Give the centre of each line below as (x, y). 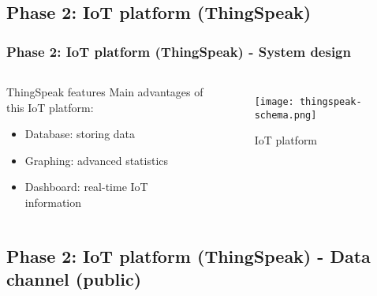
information (53, 202)
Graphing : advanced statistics (97, 160)
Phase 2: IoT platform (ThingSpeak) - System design (179, 51)
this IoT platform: (50, 107)
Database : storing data (80, 134)
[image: (274, 102)
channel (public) (74, 279)
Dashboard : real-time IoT (86, 187)
